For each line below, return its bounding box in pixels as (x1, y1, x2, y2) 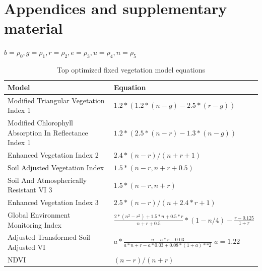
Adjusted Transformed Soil (8, 232, 90, 242)
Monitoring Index (8, 219, 62, 230)
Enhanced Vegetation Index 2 (8, 150, 99, 160)
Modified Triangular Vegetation (8, 95, 105, 105)
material (4, 18, 63, 38)
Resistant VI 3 (8, 184, 52, 195)
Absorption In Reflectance (8, 127, 88, 138)
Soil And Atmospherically (8, 174, 87, 185)
